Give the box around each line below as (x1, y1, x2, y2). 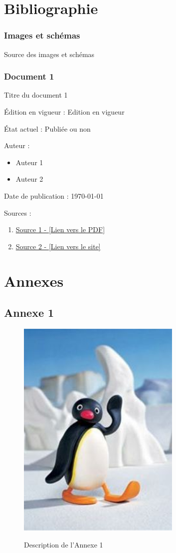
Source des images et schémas (4, 49, 95, 59)
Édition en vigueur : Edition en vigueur (4, 107, 125, 117)
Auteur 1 (15, 157, 43, 167)
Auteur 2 (15, 174, 43, 184)
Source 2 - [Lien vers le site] (15, 241, 101, 251)
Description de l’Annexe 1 (24, 539, 103, 550)
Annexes (4, 270, 64, 291)
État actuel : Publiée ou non (4, 123, 91, 134)
